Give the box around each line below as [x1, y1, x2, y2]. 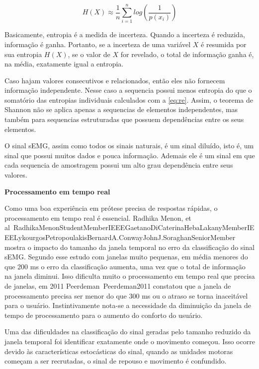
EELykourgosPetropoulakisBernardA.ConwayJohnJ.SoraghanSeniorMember [4, 232, 236, 243]
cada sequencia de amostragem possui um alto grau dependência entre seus [4, 160, 233, 170]
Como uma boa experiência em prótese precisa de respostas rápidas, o [4, 203, 218, 213]
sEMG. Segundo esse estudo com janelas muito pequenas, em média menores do [4, 251, 248, 262]
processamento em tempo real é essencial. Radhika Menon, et [4, 212, 191, 223]
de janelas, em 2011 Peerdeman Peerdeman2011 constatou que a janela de [4, 280, 231, 291]
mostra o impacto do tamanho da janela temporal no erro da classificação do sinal [4, 242, 255, 252]
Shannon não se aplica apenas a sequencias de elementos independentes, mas [4, 104, 238, 115]
